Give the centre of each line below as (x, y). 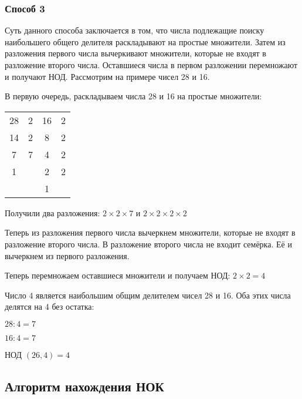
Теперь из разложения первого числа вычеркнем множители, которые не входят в (150, 232)
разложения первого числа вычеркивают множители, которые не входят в (135, 53)
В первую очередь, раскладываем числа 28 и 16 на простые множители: (133, 96)
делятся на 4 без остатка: (50, 306)
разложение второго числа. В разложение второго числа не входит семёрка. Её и (148, 244)
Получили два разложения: (52, 212)
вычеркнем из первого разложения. (67, 255)
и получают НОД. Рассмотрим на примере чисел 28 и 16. (107, 76)
